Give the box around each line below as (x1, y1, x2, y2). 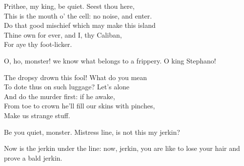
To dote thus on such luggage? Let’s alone (4, 82, 130, 92)
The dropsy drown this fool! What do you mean (4, 72, 147, 82)
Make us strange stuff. (4, 110, 70, 120)
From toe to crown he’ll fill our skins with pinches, (4, 101, 155, 111)
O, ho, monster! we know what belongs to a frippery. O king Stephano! (4, 55, 216, 65)
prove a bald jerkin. (4, 152, 62, 163)
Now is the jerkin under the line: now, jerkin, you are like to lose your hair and (4, 143, 240, 153)
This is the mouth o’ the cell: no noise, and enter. (4, 10, 152, 21)
